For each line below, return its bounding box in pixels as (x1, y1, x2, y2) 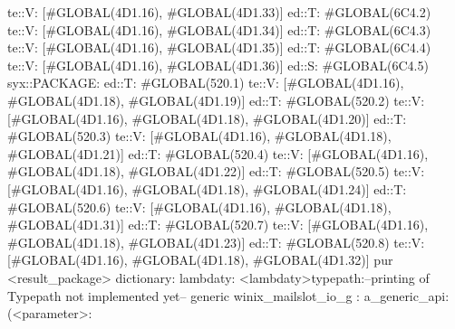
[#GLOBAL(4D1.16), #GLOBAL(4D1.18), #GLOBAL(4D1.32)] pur (7, 250, 393, 269)
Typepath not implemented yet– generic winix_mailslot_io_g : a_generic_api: (7, 286, 450, 305)
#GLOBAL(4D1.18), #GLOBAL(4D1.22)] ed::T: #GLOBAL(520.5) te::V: (7, 162, 425, 181)
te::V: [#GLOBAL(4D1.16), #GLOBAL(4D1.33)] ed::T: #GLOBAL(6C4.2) (7, 3, 431, 21)
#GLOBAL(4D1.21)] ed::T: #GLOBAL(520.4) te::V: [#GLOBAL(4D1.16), (7, 144, 429, 163)
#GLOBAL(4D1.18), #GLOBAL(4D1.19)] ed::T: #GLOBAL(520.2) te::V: (7, 90, 425, 109)
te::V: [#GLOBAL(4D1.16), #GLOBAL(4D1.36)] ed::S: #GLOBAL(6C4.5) (7, 55, 429, 74)
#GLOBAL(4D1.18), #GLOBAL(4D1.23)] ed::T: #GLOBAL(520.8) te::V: (7, 232, 425, 251)
